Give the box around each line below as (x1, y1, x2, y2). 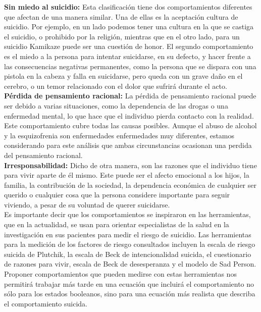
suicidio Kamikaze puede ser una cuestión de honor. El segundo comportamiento (4, 41, 253, 51)
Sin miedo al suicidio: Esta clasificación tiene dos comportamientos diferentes (4, 2, 252, 12)
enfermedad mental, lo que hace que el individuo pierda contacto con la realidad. (4, 110, 254, 121)
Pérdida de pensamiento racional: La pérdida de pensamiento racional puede (4, 90, 256, 101)
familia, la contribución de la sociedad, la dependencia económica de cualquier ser (4, 179, 256, 190)
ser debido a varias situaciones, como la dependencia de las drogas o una (4, 100, 228, 111)
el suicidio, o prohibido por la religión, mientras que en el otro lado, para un (4, 31, 240, 41)
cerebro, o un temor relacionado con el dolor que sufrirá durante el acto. (4, 80, 227, 91)
